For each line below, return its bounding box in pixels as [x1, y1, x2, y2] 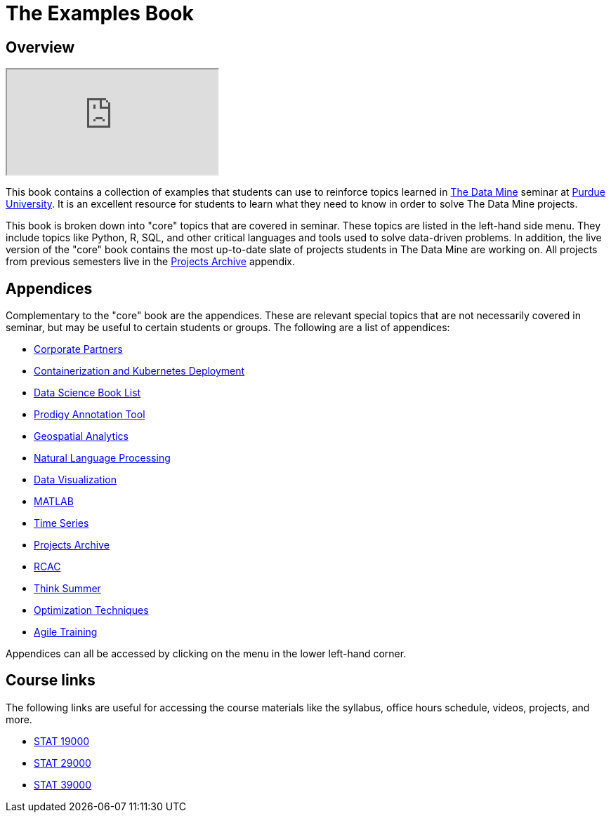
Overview [6, 38, 75, 56]
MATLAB [34, 495, 74, 508]
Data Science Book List [34, 387, 141, 399]
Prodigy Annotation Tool [34, 408, 145, 421]
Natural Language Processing [34, 452, 171, 464]
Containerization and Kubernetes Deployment [34, 365, 245, 377]
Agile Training [34, 626, 98, 638]
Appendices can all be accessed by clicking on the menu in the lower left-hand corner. [6, 648, 407, 660]
